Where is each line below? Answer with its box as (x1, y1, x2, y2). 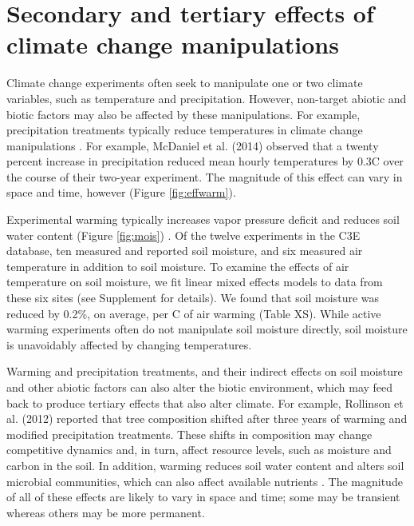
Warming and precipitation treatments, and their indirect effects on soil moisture (6, 363, 403, 380)
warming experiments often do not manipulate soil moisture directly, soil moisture (6, 321, 408, 337)
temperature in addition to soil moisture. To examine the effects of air (6, 257, 349, 274)
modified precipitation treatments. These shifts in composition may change (6, 425, 373, 442)
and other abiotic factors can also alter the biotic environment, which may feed (6, 379, 393, 395)
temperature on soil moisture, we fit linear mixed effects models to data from (6, 273, 383, 290)
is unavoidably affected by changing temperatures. (6, 336, 252, 353)
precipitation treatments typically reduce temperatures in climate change (6, 122, 363, 138)
